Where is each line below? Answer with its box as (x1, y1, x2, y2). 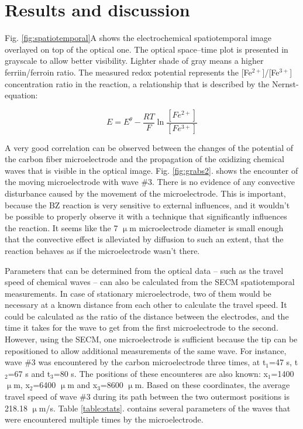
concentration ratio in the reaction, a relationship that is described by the (5, 77, 270, 90)
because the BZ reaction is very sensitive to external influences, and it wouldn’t (5, 198, 290, 211)
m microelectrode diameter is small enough (129, 221, 284, 234)
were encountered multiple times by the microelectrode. (5, 413, 204, 425)
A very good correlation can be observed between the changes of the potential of (5, 141, 294, 153)
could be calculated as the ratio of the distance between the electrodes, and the (5, 310, 289, 322)
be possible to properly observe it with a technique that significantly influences (5, 210, 287, 222)
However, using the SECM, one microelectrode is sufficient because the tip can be (5, 333, 298, 345)
